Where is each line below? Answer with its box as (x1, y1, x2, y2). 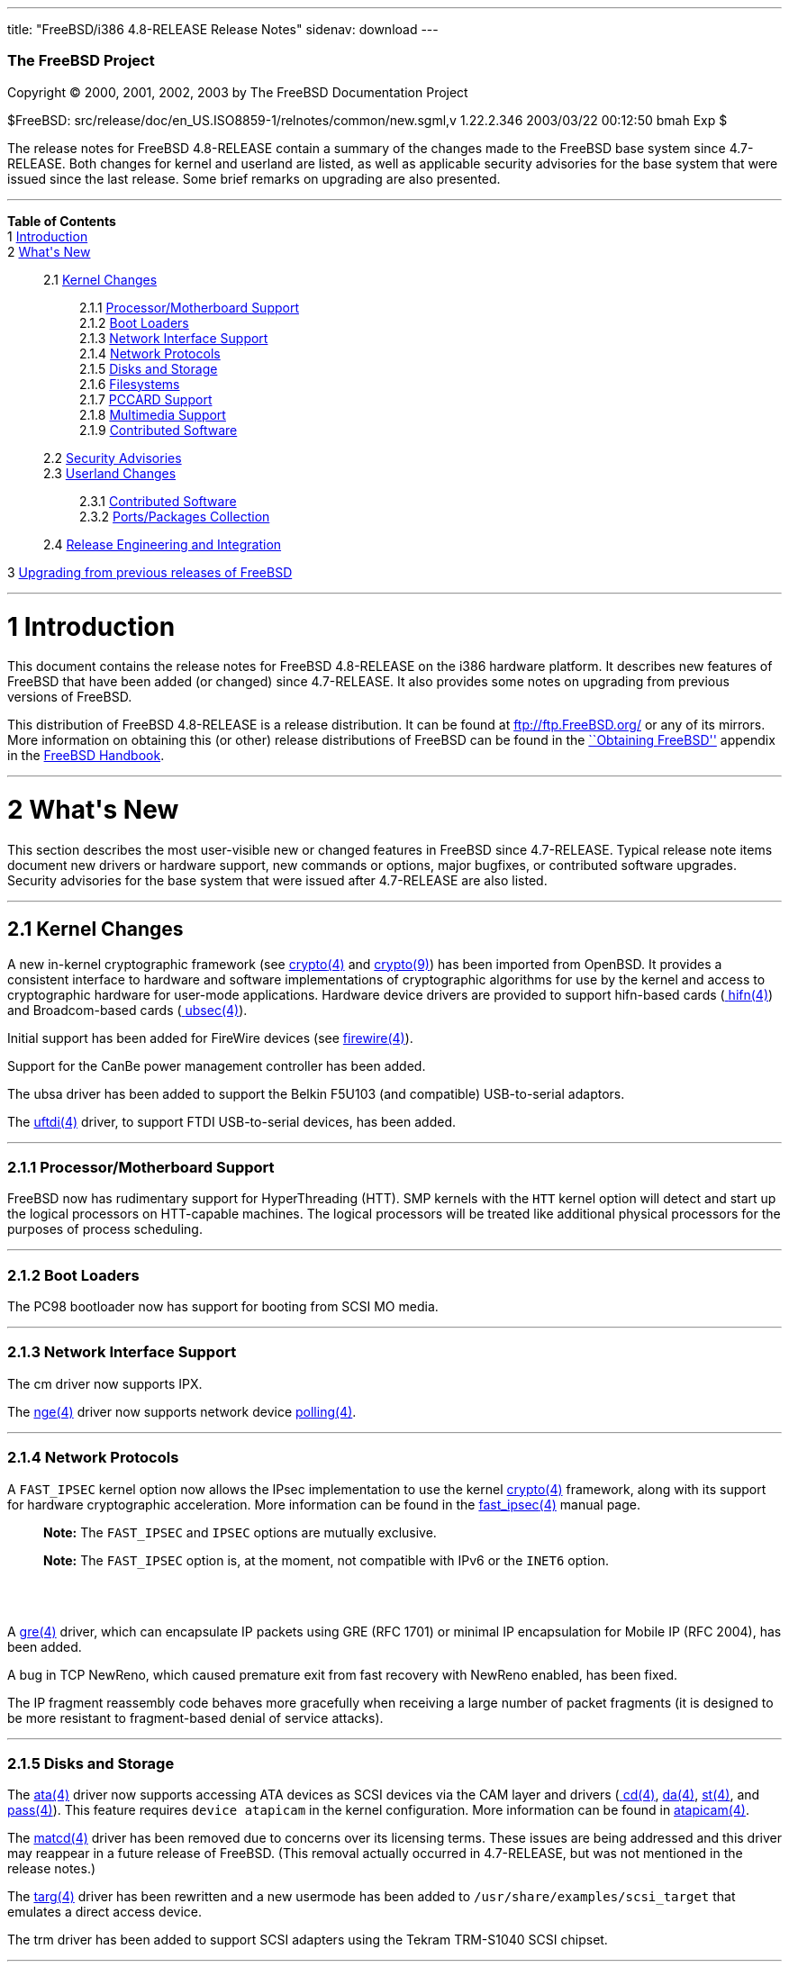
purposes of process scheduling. (7, 1221, 203, 1237)
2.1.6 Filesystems (79, 376, 180, 392)
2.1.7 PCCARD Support (79, 391, 213, 407)
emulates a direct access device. (7, 1904, 203, 1920)
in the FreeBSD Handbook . (7, 748, 165, 764)
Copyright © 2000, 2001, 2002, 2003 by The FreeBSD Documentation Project (7, 84, 468, 100)
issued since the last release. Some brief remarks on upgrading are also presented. (7, 170, 501, 186)
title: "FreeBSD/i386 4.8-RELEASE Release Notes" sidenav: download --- (7, 22, 439, 37)
